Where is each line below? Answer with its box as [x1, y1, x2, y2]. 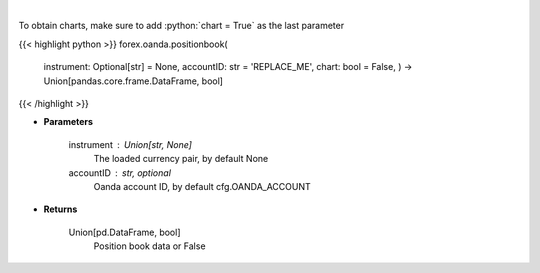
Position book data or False [93, 240, 206, 252]
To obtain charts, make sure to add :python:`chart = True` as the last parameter [18, 20, 345, 32]
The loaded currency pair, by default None [93, 153, 269, 165]
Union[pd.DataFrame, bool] [68, 226, 181, 238]
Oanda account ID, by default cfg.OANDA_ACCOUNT [93, 180, 312, 192]
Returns [43, 203, 78, 215]
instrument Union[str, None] [68, 138, 192, 150]
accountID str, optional [68, 166, 172, 179]
